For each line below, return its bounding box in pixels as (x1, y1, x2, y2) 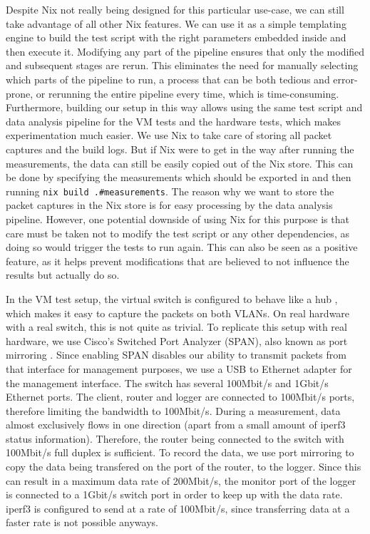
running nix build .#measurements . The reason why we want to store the (6, 183, 334, 198)
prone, (6, 86, 34, 101)
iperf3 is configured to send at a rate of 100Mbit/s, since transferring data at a (6, 500, 350, 515)
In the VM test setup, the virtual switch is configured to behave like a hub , (6, 291, 338, 306)
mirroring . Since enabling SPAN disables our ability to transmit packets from (6, 347, 346, 362)
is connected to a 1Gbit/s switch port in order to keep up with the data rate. (6, 487, 343, 502)
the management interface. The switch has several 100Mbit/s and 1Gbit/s (6, 375, 329, 390)
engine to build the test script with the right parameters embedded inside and (6, 30, 346, 45)
